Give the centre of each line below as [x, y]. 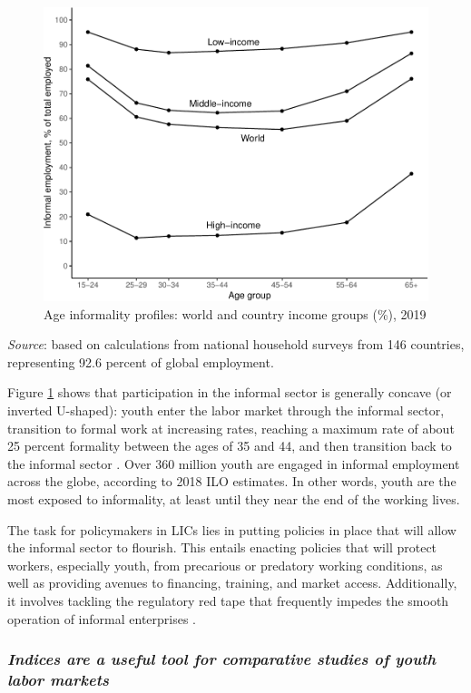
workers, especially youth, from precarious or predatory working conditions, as [225, 565]
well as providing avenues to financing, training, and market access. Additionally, [232, 583]
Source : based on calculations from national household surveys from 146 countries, [236, 344]
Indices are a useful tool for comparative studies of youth [222, 659]
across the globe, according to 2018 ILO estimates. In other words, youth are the [232, 481]
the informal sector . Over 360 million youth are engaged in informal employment [234, 463]
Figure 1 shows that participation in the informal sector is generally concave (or [230, 392]
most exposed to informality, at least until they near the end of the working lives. [234, 499]
